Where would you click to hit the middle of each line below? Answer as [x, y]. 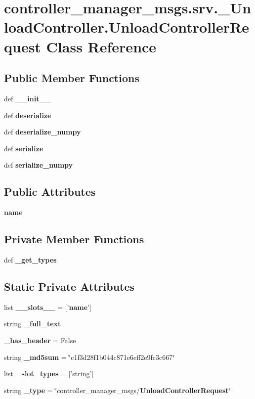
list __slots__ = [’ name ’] [48, 307]
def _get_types [30, 259]
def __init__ [28, 98]
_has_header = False [40, 340]
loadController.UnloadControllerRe [127, 27]
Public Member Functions [72, 78]
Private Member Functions [74, 239]
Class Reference [101, 46]
